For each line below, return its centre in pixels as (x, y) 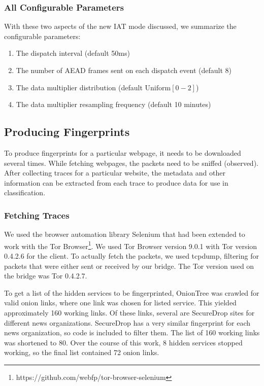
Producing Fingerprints (67, 132)
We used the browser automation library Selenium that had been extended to (125, 234)
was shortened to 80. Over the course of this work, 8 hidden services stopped (123, 342)
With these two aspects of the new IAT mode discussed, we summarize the (120, 26)
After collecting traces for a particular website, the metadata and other (115, 173)
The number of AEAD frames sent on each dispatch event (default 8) (124, 70)
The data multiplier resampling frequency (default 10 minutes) (113, 104)
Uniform (158, 88)
